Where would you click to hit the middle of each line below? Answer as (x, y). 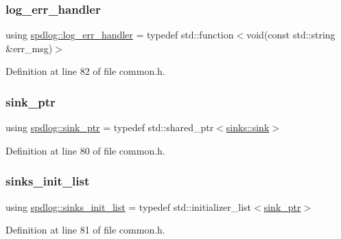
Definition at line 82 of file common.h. (85, 71)
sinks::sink (248, 127)
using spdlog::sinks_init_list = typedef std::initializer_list (129, 206)
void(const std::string (291, 35)
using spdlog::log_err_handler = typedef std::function (120, 35)
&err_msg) (29, 48)
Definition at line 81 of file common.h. (85, 230)
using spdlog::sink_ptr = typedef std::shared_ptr (110, 127)
